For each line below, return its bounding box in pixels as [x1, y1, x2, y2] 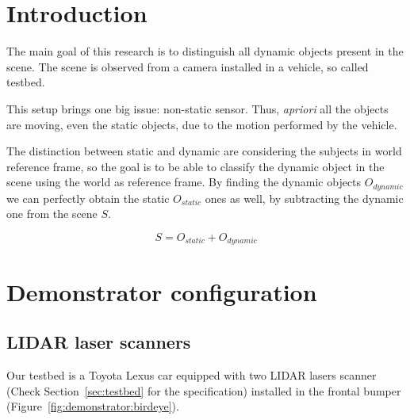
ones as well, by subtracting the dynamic [205, 189, 404, 206]
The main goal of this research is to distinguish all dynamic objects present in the [6, 43, 404, 59]
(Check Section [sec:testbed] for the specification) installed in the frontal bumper [6, 382, 401, 399]
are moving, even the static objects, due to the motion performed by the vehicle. [6, 116, 397, 132]
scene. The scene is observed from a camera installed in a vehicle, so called [6, 58, 369, 74]
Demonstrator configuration [6, 275, 317, 307]
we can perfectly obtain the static [6, 189, 170, 206]
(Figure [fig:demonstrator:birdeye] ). [6, 398, 179, 414]
